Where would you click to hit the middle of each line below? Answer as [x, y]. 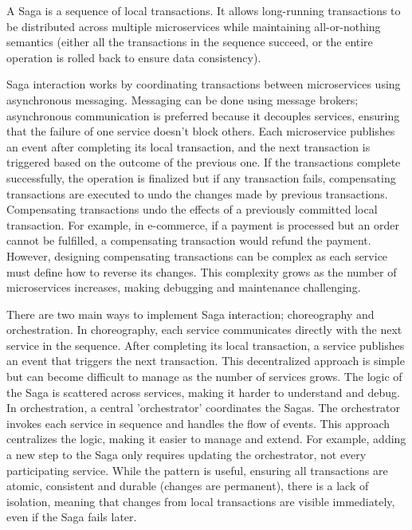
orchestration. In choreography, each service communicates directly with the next [204, 330]
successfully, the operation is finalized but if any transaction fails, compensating [201, 177]
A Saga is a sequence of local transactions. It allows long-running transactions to [204, 10]
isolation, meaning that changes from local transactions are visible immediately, [201, 501]
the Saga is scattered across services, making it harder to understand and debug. [203, 392]
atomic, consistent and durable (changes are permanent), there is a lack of [188, 486]
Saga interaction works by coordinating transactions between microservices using [204, 84]
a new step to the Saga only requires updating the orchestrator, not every [186, 455]
